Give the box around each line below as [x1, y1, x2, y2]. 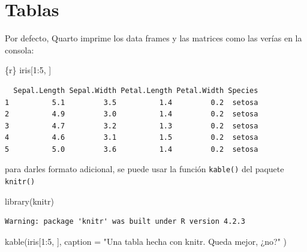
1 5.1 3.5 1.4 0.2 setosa [5, 98, 258, 107]
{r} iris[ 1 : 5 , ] [5, 64, 52, 76]
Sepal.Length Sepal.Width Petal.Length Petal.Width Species [13, 86, 258, 95]
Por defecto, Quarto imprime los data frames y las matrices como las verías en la [5, 32, 302, 44]
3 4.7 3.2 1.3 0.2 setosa [5, 121, 258, 130]
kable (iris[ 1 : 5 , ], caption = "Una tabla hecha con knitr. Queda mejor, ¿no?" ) [5, 235, 287, 247]
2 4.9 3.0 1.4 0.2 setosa [5, 110, 258, 119]
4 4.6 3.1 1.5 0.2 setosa [5, 133, 258, 142]
